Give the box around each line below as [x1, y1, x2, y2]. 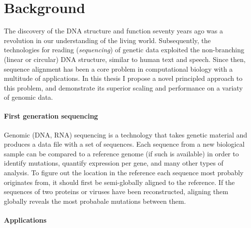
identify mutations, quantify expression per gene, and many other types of [4, 158, 223, 168]
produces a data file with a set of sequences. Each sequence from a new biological [4, 139, 245, 149]
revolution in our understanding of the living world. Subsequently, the [4, 35, 211, 45]
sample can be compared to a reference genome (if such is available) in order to [4, 148, 239, 158]
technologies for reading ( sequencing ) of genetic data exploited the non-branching [4, 45, 245, 55]
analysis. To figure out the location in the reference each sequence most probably [4, 167, 244, 178]
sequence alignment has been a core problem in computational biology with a [4, 63, 233, 74]
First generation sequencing [4, 111, 98, 121]
